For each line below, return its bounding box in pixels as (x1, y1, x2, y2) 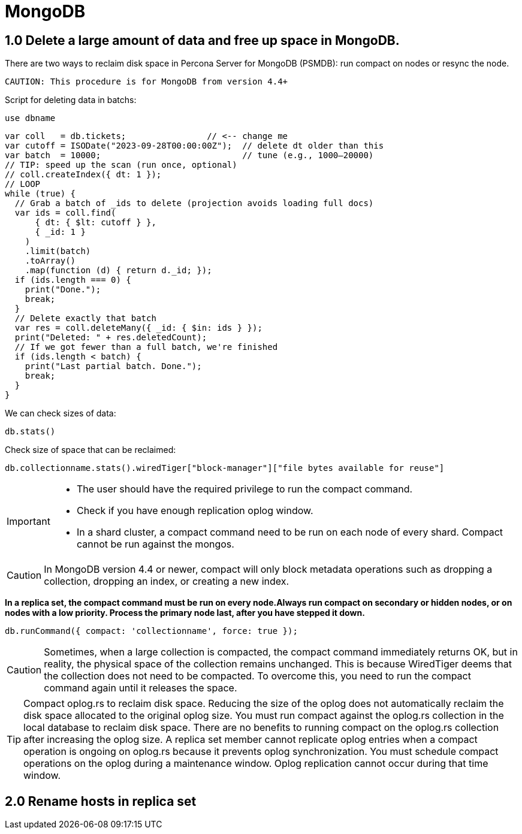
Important (7, 515, 50, 528)
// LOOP (5, 179, 41, 189)
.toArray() (25, 256, 76, 266)
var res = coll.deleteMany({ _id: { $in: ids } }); (14, 323, 262, 333)
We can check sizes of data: (5, 408, 116, 419)
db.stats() (5, 427, 56, 437)
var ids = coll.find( (14, 208, 116, 218)
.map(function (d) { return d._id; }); (25, 265, 212, 276)
